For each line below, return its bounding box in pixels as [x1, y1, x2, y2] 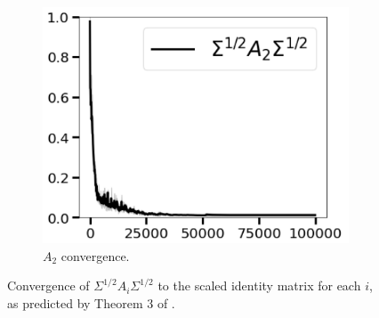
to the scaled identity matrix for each [157, 276, 361, 295]
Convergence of [7, 276, 90, 295]
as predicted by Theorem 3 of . [7, 293, 175, 312]
